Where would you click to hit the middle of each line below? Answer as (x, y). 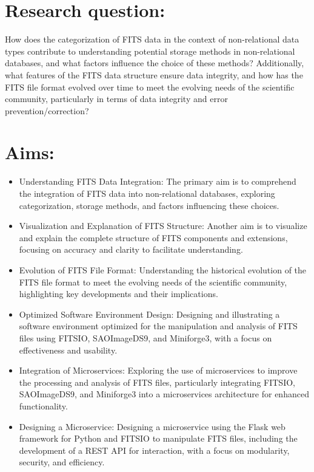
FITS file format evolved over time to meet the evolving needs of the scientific (150, 87)
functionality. (43, 405)
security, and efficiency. (62, 462)
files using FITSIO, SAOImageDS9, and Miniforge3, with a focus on (145, 337)
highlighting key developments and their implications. (119, 294)
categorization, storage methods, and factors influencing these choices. (149, 205)
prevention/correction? (47, 110)
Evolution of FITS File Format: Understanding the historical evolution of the (163, 269)
